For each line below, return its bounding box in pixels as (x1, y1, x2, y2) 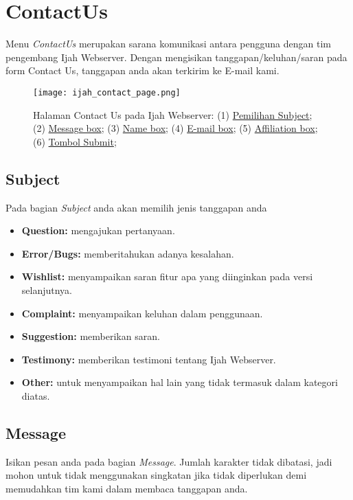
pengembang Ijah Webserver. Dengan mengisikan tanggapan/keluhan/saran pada (5, 49, 348, 64)
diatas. (21, 388, 50, 402)
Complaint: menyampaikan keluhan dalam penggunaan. (21, 306, 263, 320)
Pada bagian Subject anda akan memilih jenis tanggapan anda (5, 200, 267, 214)
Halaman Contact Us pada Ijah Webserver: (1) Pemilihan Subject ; (33, 107, 312, 122)
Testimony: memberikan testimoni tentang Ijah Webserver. (21, 352, 276, 366)
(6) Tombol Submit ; (33, 134, 117, 148)
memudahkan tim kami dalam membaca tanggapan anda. (5, 481, 248, 495)
